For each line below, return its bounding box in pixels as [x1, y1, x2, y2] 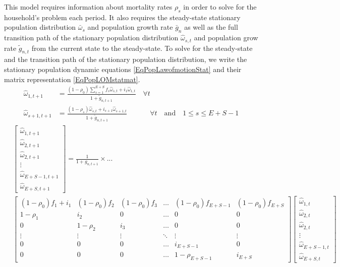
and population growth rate [87, 22, 173, 32]
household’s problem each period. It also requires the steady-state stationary [4, 12, 241, 22]
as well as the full [184, 22, 238, 32]
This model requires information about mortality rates [4, 2, 173, 12]
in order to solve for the [183, 2, 257, 12]
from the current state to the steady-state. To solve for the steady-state [31, 42, 253, 53]
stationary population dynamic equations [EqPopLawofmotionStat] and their [4, 64, 242, 75]
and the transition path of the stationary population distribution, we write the [4, 54, 247, 64]
